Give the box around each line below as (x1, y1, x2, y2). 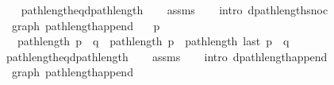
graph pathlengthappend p (11, 17, 160, 33)
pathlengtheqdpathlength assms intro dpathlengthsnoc (21, 2, 328, 17)
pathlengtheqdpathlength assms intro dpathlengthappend (6, 48, 328, 64)
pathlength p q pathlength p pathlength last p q (17, 33, 290, 49)
